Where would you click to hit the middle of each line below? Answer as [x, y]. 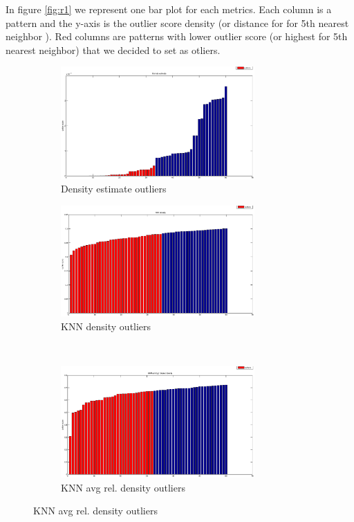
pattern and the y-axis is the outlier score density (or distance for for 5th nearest [177, 22]
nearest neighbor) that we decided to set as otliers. [113, 49]
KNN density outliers [106, 326]
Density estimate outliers [114, 189]
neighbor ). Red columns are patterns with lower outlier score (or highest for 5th [177, 36]
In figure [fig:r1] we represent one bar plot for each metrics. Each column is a [169, 9]
